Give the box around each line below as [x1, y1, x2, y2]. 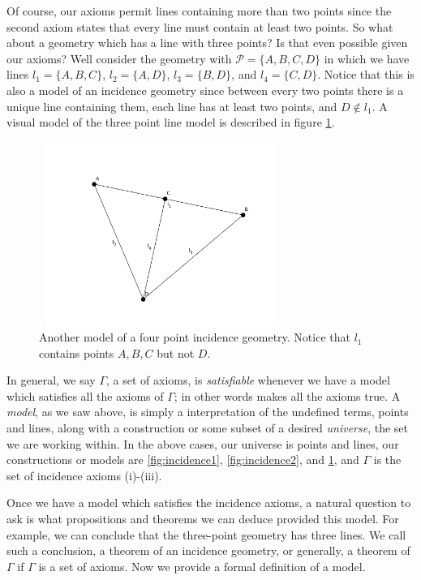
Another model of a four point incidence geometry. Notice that [39, 329, 350, 346]
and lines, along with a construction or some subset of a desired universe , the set [6, 419, 408, 436]
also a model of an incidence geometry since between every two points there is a [6, 81, 404, 98]
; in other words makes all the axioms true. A [174, 387, 401, 404]
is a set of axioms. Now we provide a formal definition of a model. [38, 557, 366, 574]
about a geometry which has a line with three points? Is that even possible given [6, 34, 408, 51]
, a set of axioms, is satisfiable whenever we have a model [106, 372, 390, 389]
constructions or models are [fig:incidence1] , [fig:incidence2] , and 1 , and [6, 451, 359, 468]
